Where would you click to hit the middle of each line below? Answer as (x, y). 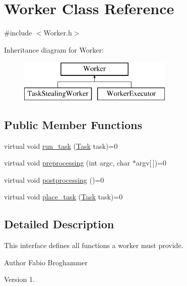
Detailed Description (59, 224)
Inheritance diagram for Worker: (54, 49)
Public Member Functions (73, 124)
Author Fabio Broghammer (46, 262)
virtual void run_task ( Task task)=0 (61, 146)
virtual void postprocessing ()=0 (54, 179)
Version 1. (19, 279)
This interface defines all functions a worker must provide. (94, 245)
